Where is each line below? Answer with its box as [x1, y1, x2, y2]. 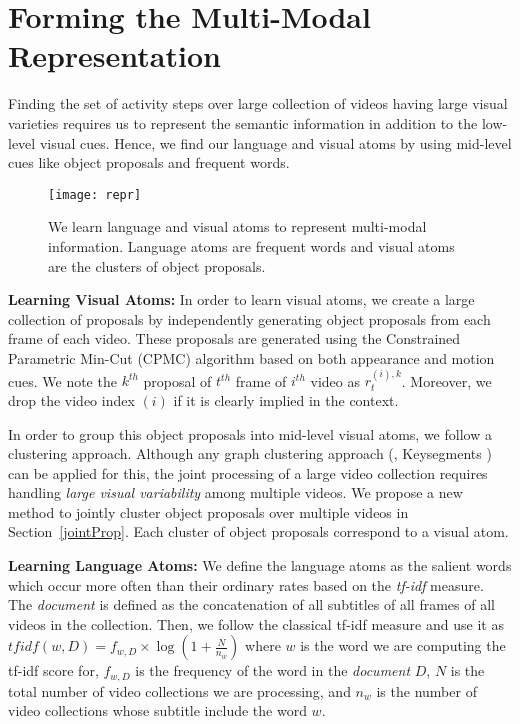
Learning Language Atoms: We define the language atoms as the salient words [8, 555, 512, 576]
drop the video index [8, 389, 135, 410]
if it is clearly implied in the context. [173, 389, 399, 410]
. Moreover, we [401, 370, 492, 391]
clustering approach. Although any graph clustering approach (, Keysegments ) [8, 443, 492, 464]
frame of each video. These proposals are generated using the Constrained [8, 328, 461, 349]
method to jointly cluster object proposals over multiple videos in [8, 501, 409, 522]
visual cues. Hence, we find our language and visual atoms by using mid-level [39, 132, 512, 153]
